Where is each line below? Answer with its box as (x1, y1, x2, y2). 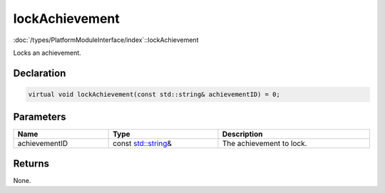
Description (222, 129, 263, 139)
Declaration (13, 67, 66, 79)
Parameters (13, 111, 66, 123)
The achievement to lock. (222, 139, 307, 149)
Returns (13, 157, 50, 169)
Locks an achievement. (13, 48, 81, 57)
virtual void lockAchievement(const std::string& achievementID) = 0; (28, 90, 281, 98)
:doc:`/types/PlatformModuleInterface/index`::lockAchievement (13, 36, 199, 44)
